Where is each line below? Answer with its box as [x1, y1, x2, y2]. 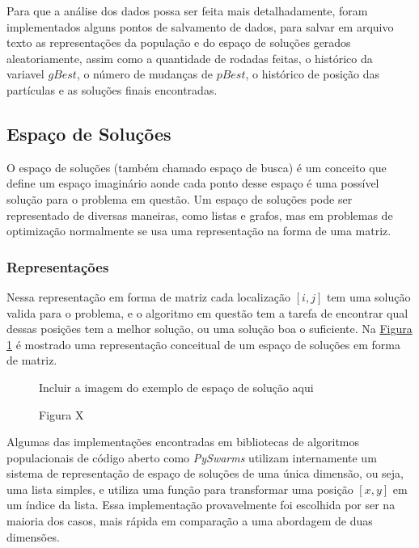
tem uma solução [326, 288, 411, 305]
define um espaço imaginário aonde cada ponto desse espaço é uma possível [6, 175, 379, 192]
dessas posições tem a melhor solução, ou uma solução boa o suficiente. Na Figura [6, 320, 413, 337]
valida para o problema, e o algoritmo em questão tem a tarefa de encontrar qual [6, 304, 408, 321]
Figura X [39, 406, 84, 423]
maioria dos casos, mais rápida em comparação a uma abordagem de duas [6, 512, 373, 529]
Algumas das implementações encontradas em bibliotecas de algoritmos [6, 433, 360, 450]
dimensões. [6, 528, 60, 545]
